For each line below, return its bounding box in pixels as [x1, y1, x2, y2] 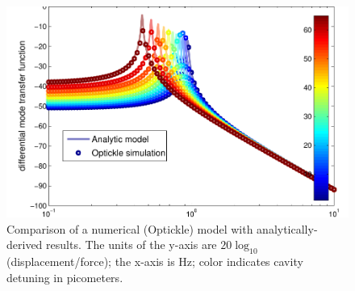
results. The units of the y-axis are [46, 236, 217, 253]
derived [6, 236, 43, 253]
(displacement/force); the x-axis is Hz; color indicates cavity [6, 252, 303, 269]
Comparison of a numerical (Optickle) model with [6, 220, 253, 237]
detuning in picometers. [6, 268, 123, 285]
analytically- [257, 220, 318, 237]
